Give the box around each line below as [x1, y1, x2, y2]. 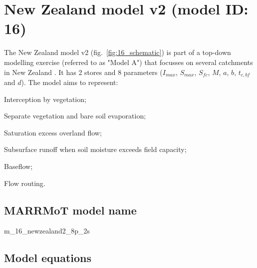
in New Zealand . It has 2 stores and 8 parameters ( [4, 66, 163, 77]
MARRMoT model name [4, 202, 137, 217]
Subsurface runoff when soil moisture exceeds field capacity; [4, 144, 187, 154]
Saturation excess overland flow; [4, 127, 102, 137]
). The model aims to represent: [21, 76, 118, 87]
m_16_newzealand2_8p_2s [4, 225, 90, 236]
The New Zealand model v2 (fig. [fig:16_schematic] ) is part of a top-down [4, 47, 231, 57]
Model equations [4, 250, 91, 265]
